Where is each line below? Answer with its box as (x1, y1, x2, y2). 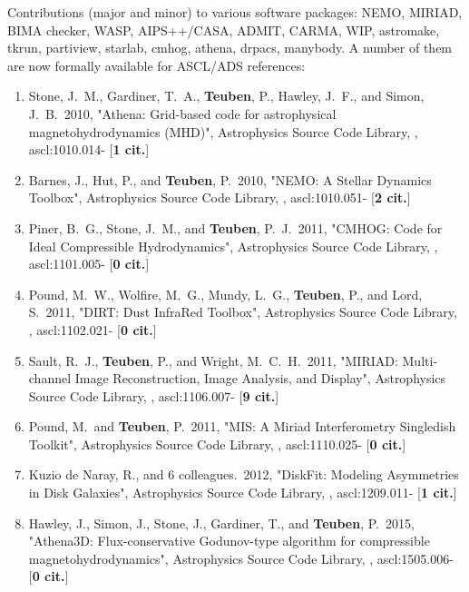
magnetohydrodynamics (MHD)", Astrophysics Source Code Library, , (28, 122, 418, 141)
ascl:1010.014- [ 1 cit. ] (28, 140, 150, 159)
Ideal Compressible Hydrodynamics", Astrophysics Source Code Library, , (28, 236, 438, 255)
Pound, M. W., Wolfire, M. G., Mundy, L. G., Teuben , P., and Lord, (28, 284, 423, 303)
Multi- (402, 350, 438, 370)
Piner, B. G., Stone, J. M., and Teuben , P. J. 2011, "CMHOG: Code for (28, 218, 443, 237)
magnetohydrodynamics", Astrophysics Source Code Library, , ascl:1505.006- (28, 548, 454, 567)
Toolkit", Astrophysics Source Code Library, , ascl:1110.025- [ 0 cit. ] (28, 434, 406, 453)
